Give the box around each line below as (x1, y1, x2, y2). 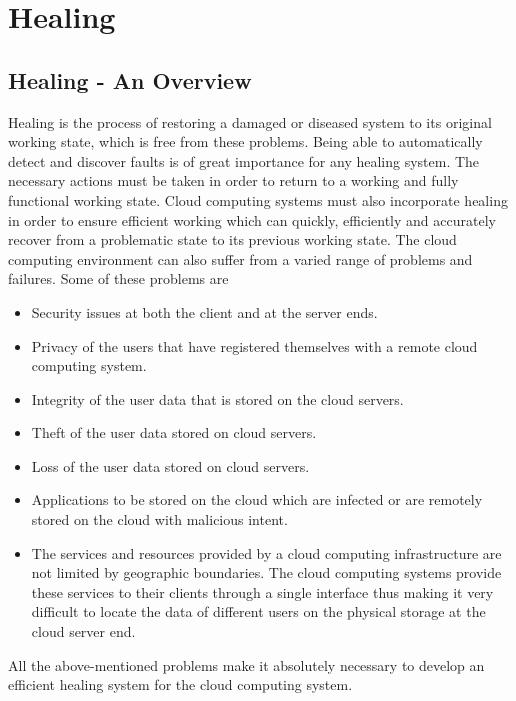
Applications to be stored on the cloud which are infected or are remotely (31, 489, 483, 510)
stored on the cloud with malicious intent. (31, 509, 288, 530)
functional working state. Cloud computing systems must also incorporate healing (8, 189, 508, 210)
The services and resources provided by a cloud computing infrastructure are (31, 542, 502, 563)
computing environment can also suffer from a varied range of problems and (8, 248, 473, 269)
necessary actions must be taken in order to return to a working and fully (8, 170, 459, 191)
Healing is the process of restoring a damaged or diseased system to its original (8, 111, 492, 132)
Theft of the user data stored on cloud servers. (31, 422, 317, 443)
